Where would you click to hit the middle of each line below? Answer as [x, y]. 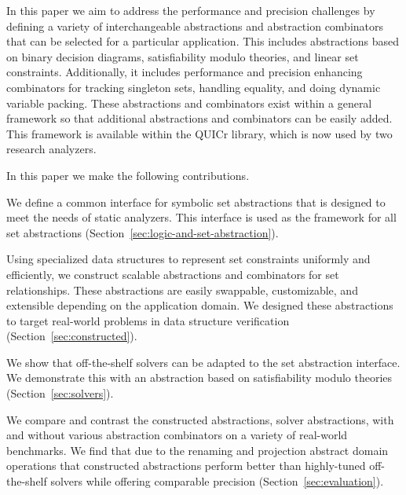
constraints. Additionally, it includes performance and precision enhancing [185, 72]
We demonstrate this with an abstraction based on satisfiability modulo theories [199, 378]
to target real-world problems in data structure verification [148, 320]
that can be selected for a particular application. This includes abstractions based [203, 41]
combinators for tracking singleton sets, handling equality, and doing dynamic [194, 87]
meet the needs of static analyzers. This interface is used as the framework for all [201, 217]
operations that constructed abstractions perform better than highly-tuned [186, 466]
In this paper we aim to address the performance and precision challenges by [191, 10]
